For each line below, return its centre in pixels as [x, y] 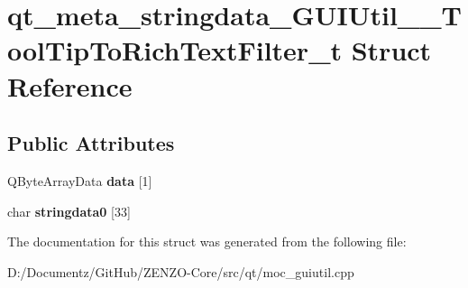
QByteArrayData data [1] [80, 180]
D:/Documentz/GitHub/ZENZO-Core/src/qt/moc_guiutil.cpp [181, 271]
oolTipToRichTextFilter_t [174, 50]
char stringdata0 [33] [69, 211]
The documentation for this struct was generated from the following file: [207, 242]
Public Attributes [91, 143]
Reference [70, 85]
